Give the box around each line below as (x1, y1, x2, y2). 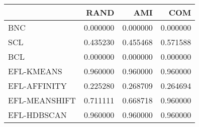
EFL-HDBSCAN (8, 109, 67, 120)
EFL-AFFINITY (8, 80, 67, 91)
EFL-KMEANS (8, 65, 62, 77)
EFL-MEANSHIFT (8, 94, 76, 106)
